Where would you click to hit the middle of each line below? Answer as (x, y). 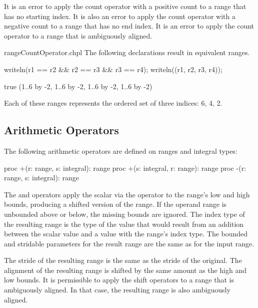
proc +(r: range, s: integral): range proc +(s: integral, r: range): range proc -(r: (125, 168)
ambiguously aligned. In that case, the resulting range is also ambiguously (117, 290)
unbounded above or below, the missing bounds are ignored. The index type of (124, 214)
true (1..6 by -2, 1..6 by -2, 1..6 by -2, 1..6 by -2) (78, 86)
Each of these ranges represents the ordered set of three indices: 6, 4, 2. (113, 103)
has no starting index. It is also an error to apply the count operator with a (120, 16)
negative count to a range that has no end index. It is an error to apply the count (129, 26)
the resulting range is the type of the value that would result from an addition (124, 224)
